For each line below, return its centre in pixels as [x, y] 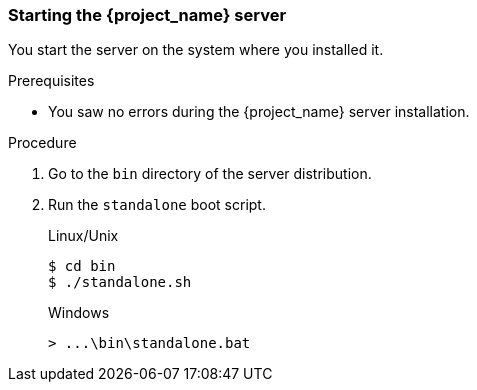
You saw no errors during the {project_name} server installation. [259, 112]
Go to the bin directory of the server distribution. [210, 174]
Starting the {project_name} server [147, 15]
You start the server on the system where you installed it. [196, 50]
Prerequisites [51, 81]
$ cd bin [82, 266]
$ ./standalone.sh [120, 282]
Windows [79, 313]
